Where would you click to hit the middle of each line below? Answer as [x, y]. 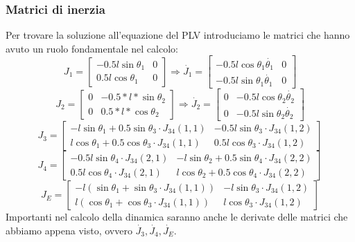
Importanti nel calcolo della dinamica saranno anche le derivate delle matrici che [177, 217]
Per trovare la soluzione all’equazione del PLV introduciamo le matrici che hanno [178, 35]
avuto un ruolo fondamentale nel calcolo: [92, 48]
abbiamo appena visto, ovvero [69, 230]
